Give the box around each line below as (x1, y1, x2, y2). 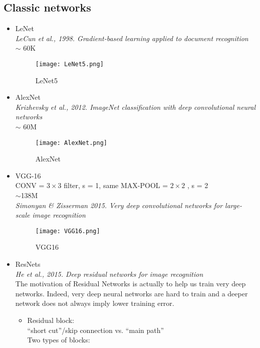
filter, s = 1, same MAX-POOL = (64, 180, 168, 191)
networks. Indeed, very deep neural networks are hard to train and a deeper (15, 288, 248, 298)
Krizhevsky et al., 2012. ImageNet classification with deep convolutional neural (15, 101, 256, 112)
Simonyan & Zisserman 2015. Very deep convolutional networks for (15, 200, 223, 210)
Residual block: (27, 315, 74, 325)
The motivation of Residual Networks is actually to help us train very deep (15, 278, 246, 289)
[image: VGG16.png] (35, 227, 100, 235)
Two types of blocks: (27, 334, 90, 345)
